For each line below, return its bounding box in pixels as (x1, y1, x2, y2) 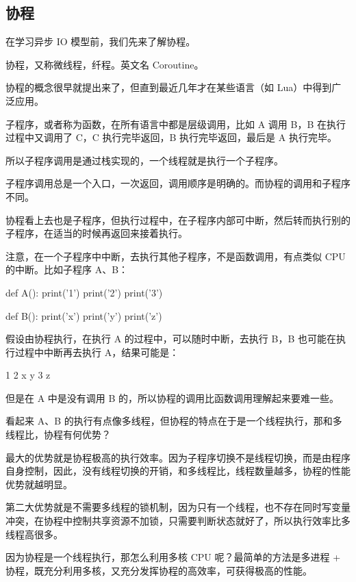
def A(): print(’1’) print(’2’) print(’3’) (5, 285, 163, 299)
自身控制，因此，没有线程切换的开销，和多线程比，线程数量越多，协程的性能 (5, 464, 351, 478)
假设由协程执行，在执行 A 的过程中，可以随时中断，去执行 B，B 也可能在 (5, 331, 336, 346)
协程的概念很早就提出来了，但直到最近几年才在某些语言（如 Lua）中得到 (5, 80, 332, 94)
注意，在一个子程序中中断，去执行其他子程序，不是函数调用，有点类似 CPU (5, 249, 346, 263)
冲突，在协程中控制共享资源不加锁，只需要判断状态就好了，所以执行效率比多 (5, 514, 351, 528)
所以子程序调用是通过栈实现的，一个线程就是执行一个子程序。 (5, 153, 283, 167)
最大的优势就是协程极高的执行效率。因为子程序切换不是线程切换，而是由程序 (5, 450, 351, 464)
